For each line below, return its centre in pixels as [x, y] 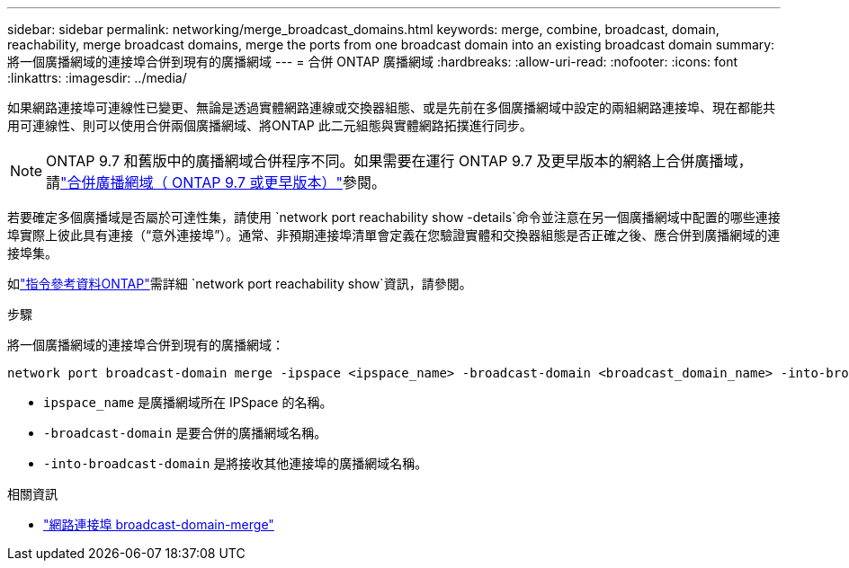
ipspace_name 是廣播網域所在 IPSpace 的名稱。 [188, 402]
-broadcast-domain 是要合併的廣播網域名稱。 [185, 433]
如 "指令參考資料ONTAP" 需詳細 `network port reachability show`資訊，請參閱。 [240, 284]
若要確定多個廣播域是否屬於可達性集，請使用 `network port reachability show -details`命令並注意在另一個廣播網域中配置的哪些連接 [394, 217]
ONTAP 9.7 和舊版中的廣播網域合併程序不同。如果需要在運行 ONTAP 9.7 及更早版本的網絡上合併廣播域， [399, 161]
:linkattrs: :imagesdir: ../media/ [97, 78]
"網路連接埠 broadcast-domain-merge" [159, 524]
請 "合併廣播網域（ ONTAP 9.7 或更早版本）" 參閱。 [216, 182]
